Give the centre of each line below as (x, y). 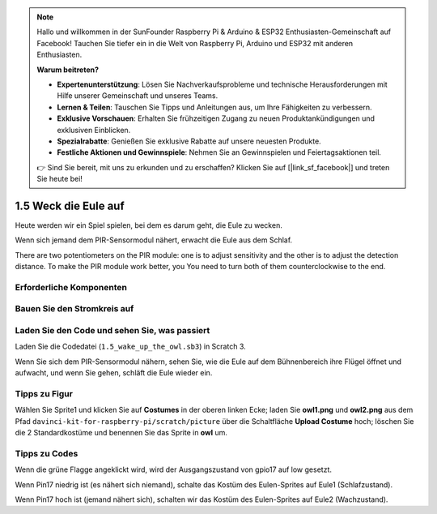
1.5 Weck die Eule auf (70, 206)
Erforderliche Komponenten (71, 287)
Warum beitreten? (68, 70)
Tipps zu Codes (47, 453)
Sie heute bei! (59, 179)
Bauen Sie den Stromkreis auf (74, 309)
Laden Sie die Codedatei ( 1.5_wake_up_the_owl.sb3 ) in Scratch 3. (130, 347)
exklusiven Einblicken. (94, 130)
